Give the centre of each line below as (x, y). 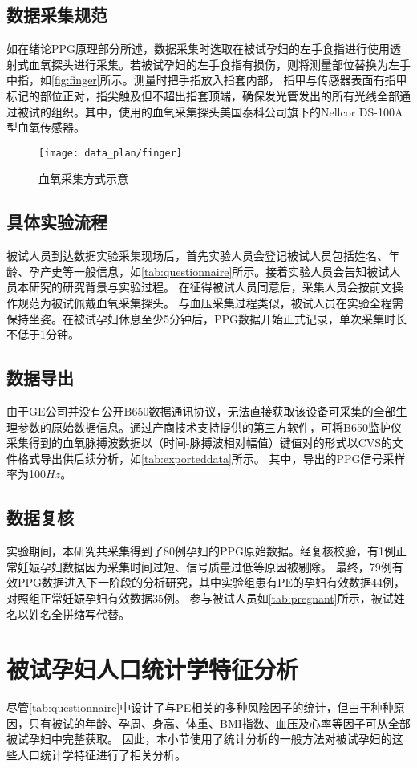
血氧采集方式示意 (83, 179)
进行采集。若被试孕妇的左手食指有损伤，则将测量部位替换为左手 (242, 64)
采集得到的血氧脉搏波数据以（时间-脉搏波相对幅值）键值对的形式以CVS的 (200, 443)
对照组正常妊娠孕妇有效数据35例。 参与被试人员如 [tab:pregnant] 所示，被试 (200, 597)
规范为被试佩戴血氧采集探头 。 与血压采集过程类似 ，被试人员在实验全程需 (210, 303)
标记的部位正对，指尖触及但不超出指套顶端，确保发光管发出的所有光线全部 (203, 95)
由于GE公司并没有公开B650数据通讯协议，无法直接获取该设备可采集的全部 (201, 410)
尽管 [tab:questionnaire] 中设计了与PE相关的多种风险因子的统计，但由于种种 (200, 707)
